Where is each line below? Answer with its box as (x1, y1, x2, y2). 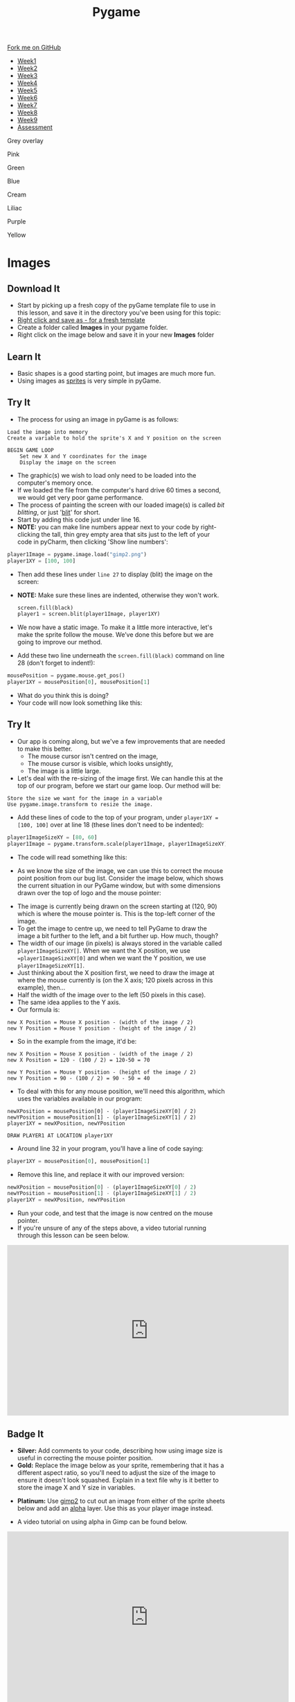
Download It (7, 283, 60, 294)
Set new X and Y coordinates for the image (19, 453, 147, 460)
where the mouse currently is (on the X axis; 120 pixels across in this (17, 976, 213, 984)
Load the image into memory (7, 428, 89, 435)
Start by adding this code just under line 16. (17, 515, 141, 524)
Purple (7, 217, 26, 226)
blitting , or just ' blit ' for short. (17, 508, 100, 516)
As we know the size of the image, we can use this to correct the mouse (17, 866, 224, 875)
